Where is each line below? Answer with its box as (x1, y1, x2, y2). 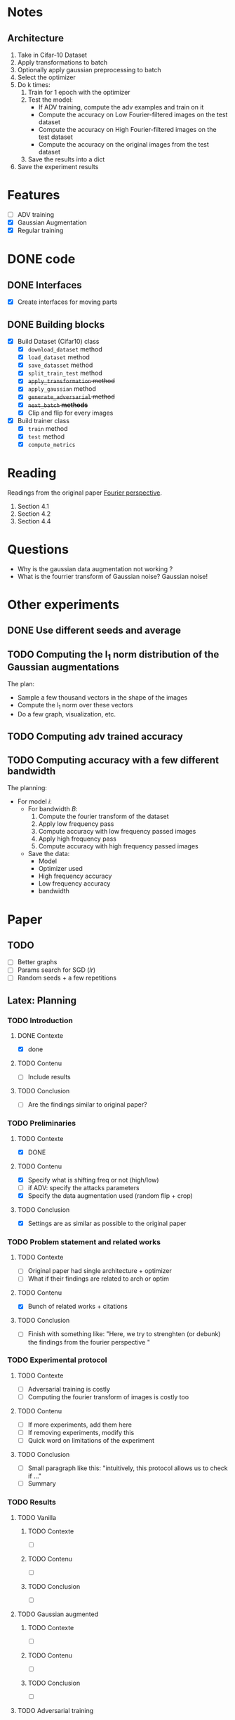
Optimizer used (38, 865, 83, 873)
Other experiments (7, 596, 120, 613)
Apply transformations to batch (17, 58, 108, 67)
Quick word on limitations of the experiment (27, 1436, 155, 1445)
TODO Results (7, 1498, 56, 1507)
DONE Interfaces (7, 279, 82, 291)
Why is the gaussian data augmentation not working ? (17, 564, 173, 573)
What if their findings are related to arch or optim (27, 1274, 170, 1283)
